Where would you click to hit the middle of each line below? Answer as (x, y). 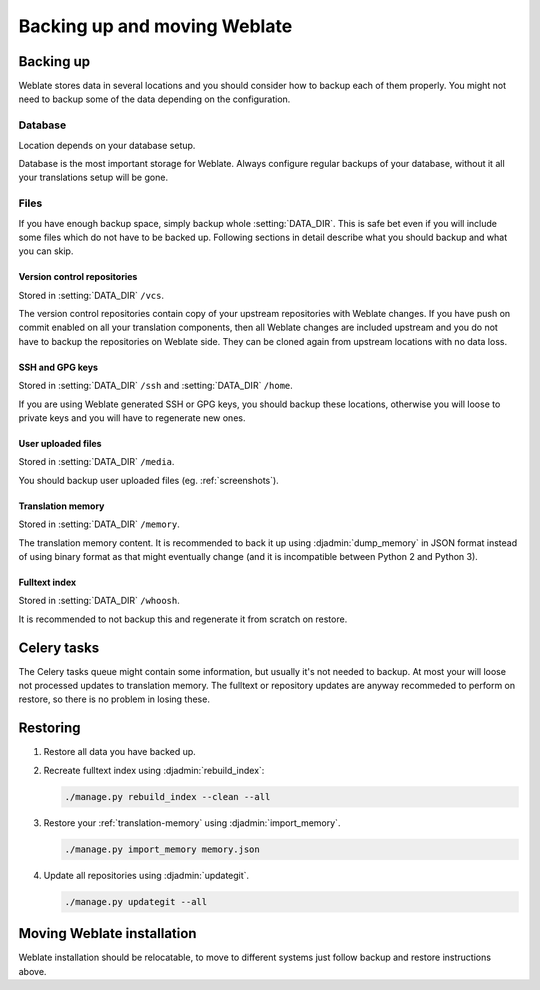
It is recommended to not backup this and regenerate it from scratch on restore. (183, 619)
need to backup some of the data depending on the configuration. (154, 99)
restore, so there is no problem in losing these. (114, 699)
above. (32, 971)
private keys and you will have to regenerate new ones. (132, 418)
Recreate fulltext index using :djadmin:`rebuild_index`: (154, 770)
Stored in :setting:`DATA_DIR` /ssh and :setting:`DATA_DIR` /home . (156, 386)
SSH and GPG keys (58, 367)
